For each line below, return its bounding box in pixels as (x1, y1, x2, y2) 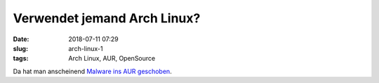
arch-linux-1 (68, 44, 103, 52)
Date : (13, 35, 29, 43)
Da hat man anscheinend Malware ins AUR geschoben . (13, 67, 172, 75)
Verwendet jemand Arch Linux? (13, 10, 201, 26)
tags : (13, 54, 29, 63)
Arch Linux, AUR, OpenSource (68, 54, 156, 63)
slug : (13, 44, 28, 52)
